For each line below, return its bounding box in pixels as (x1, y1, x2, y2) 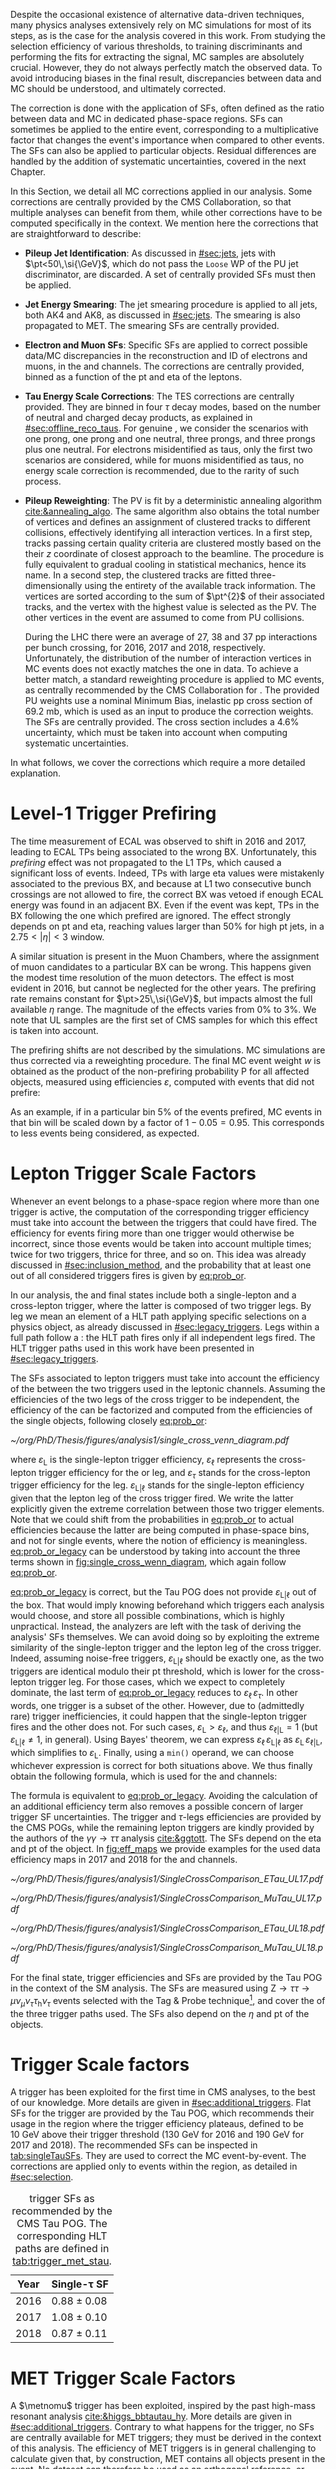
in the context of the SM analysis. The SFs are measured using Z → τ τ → (10, 1982, 310, 1994)
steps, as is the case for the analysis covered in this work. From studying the (10, 30, 326, 41)
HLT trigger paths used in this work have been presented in (10, 1342, 255, 1354)
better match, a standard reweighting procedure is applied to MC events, (24, 674, 325, 685)
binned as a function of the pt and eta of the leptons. (24, 371, 243, 383)
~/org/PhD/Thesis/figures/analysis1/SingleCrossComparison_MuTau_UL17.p (10, 1892, 323, 1904)
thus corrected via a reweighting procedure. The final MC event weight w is (10, 1054, 322, 1066)
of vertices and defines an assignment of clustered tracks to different (24, 516, 311, 528)
